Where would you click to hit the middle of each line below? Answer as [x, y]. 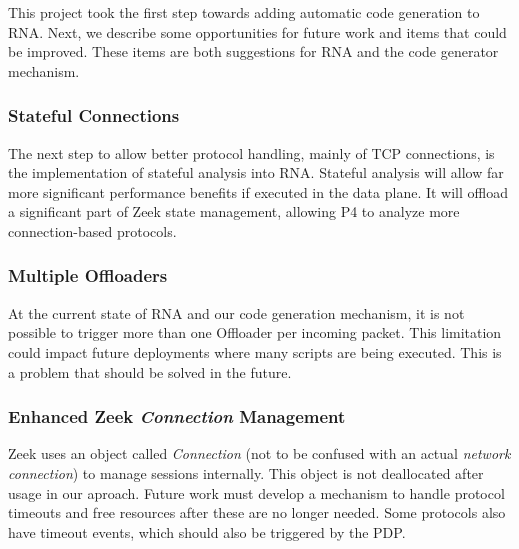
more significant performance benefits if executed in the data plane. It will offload [258, 191]
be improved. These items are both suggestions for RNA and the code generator [253, 51]
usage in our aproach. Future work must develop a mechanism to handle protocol [256, 492]
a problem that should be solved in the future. [150, 371]
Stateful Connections [94, 115]
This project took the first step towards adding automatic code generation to [244, 12]
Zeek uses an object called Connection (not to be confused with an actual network [259, 453]
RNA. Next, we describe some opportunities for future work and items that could [257, 31]
